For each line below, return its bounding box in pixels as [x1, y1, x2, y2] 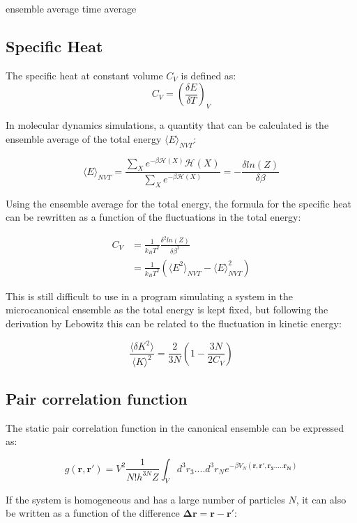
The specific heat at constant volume [6, 68, 163, 82]
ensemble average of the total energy [6, 131, 162, 146]
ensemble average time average [6, 1, 137, 15]
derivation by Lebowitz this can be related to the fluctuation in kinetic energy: [6, 315, 342, 330]
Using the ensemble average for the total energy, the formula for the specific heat [6, 196, 351, 210]
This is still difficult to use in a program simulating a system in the [6, 288, 294, 303]
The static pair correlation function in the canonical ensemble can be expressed [6, 420, 344, 435]
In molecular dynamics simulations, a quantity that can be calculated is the [6, 118, 329, 132]
